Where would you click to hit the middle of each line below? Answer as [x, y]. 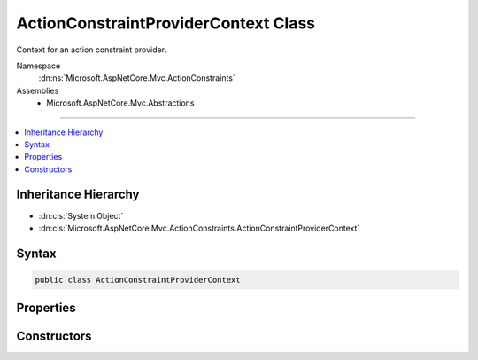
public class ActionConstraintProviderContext [138, 280]
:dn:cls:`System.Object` [81, 215]
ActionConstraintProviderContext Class [166, 23]
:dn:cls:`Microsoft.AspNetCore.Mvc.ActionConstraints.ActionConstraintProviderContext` [199, 228]
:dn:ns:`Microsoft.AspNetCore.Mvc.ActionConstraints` [137, 78]
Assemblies [38, 90]
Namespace [39, 66]
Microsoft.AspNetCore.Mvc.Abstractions [120, 103]
